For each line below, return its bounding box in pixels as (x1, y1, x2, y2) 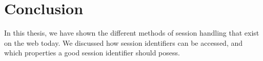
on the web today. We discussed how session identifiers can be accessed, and (4, 37, 243, 48)
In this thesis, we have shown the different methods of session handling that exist (4, 27, 259, 38)
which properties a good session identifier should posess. (4, 47, 180, 58)
